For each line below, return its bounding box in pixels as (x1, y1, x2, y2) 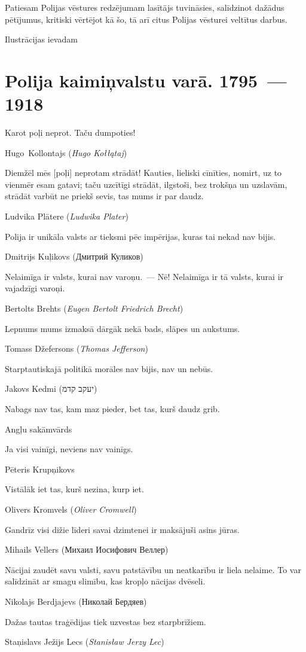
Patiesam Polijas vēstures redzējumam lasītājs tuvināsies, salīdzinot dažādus (5, 1, 284, 13)
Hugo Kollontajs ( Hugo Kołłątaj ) (5, 146, 127, 159)
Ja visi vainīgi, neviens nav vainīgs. (5, 443, 133, 455)
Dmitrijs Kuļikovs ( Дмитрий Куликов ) (5, 250, 143, 263)
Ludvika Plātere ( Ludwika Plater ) (5, 210, 128, 223)
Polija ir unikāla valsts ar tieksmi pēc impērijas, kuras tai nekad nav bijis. (5, 230, 276, 242)
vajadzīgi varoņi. (5, 282, 65, 294)
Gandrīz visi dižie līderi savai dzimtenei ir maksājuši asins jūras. (5, 523, 240, 535)
